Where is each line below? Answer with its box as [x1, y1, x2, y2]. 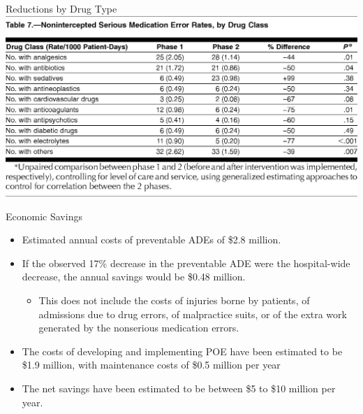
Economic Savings [6, 208, 82, 223]
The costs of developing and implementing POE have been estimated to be [22, 343, 343, 358]
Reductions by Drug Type [6, 1, 117, 15]
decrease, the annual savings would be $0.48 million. [22, 269, 246, 284]
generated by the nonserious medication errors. [38, 320, 239, 335]
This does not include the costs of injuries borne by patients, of [38, 292, 310, 307]
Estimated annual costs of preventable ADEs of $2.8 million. [22, 232, 281, 247]
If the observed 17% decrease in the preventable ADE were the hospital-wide [22, 255, 350, 270]
